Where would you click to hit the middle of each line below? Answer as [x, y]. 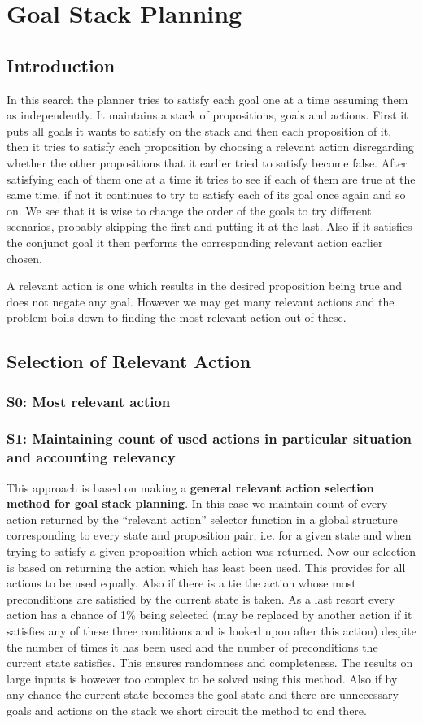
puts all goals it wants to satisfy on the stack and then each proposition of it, [199, 130]
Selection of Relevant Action [129, 361]
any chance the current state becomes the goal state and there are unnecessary [203, 694]
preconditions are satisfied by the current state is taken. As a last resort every [201, 598]
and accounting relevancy [91, 457]
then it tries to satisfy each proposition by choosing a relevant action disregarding [210, 147]
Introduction [61, 65]
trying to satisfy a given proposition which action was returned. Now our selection [211, 551]
